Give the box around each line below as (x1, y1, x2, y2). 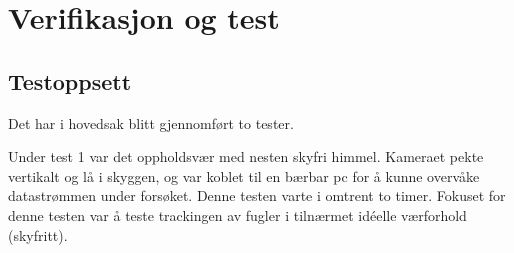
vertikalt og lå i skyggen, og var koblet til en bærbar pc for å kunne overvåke (8, 165, 480, 186)
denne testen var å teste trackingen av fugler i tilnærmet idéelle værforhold (8, 204, 467, 225)
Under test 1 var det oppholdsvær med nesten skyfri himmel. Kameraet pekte (8, 146, 484, 167)
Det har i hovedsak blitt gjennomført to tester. (8, 112, 294, 133)
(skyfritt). (8, 224, 68, 245)
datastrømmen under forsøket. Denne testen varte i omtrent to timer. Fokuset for (8, 185, 506, 206)
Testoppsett (8, 65, 132, 96)
